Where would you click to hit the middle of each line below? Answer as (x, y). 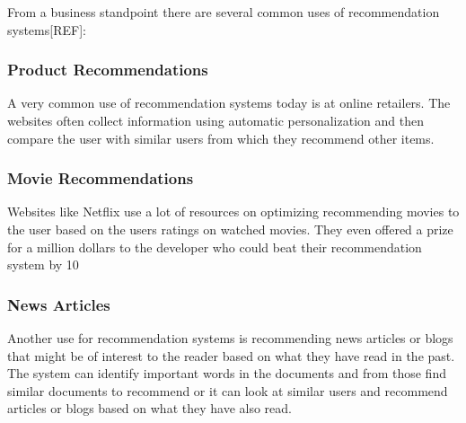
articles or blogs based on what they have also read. (149, 408)
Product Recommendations (108, 70)
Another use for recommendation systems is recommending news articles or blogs (230, 338)
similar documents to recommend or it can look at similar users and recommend (228, 390)
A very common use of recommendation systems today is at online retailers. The (229, 103)
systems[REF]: (47, 29)
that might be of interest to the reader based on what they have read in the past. (231, 355)
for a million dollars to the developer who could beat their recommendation (215, 247)
